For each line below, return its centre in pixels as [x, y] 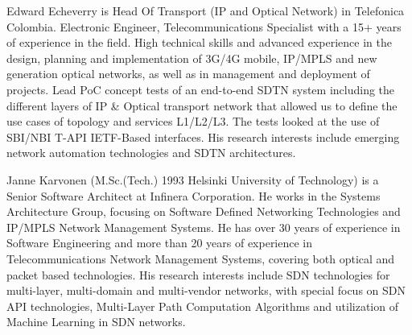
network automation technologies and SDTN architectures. [151, 153]
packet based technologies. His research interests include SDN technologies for [198, 274]
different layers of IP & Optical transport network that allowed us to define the [202, 105]
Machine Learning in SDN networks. [96, 322]
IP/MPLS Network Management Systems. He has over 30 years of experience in [204, 227]
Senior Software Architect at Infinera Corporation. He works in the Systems [194, 195]
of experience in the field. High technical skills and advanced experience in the [199, 42]
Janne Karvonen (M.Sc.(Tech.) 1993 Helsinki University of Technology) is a [193, 179]
